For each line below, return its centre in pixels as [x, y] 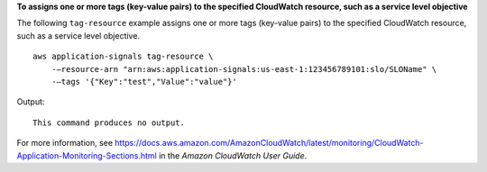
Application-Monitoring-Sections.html [87, 155]
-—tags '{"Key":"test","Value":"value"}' [144, 81]
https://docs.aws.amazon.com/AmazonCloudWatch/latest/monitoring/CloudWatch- [269, 143]
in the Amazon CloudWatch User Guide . [233, 155]
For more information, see [64, 143]
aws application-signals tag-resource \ [123, 57]
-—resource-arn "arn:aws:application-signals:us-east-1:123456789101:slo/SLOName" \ [244, 69]
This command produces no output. [109, 122]
